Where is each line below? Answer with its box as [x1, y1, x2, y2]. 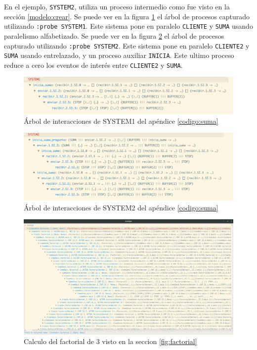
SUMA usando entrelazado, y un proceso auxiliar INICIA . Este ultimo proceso [4, 50, 234, 60]
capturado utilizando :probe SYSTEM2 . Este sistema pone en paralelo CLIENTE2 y [4, 40, 250, 50]
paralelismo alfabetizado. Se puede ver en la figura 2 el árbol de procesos [4, 30, 224, 41]
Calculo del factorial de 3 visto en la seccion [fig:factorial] [24, 336, 197, 347]
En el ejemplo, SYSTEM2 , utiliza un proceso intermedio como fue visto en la [4, 1, 230, 11]
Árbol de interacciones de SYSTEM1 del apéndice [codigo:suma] [24, 115, 218, 126]
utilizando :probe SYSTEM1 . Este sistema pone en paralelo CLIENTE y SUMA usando [4, 21, 253, 31]
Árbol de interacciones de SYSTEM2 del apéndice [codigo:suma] [24, 202, 218, 212]
